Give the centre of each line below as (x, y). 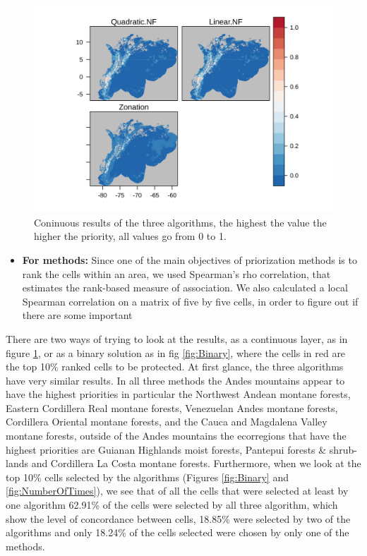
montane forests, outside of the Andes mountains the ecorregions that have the (176, 436)
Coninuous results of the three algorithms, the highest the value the (180, 222)
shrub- (343, 449)
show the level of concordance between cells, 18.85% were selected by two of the (178, 518)
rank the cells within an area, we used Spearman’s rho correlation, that (176, 273)
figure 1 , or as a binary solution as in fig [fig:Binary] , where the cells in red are (176, 352)
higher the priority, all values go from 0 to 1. (130, 236)
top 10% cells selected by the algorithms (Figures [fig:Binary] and (147, 477)
